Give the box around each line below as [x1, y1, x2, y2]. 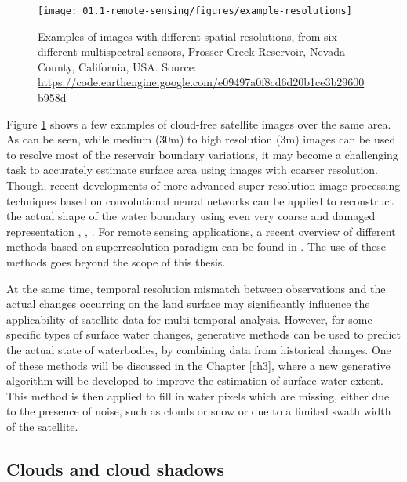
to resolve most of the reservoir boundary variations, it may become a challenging [6, 146, 398, 162]
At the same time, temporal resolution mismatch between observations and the [6, 280, 386, 296]
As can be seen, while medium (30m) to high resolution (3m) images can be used [6, 131, 396, 147]
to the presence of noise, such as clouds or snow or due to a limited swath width [6, 403, 391, 419]
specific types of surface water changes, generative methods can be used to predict [6, 326, 402, 342]
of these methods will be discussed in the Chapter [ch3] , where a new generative [6, 357, 391, 373]
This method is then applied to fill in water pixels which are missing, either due [6, 387, 390, 404]
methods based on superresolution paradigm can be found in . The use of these [6, 238, 386, 255]
